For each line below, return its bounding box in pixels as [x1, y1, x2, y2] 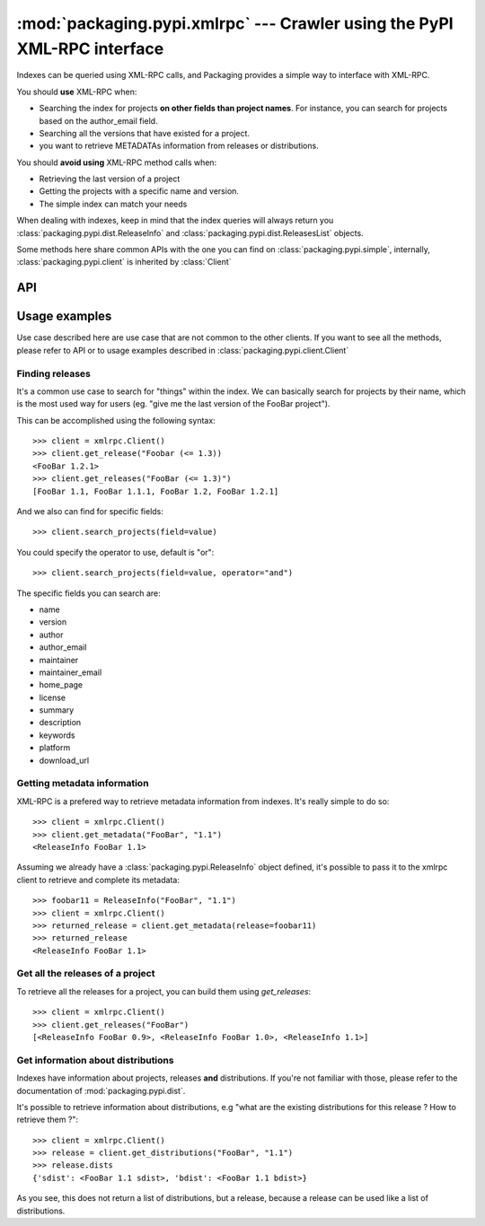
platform [39, 742, 71, 753]
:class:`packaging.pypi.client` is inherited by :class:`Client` [16, 257, 232, 267]
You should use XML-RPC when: [16, 86, 137, 97]
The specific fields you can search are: [16, 588, 161, 599]
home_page [39, 679, 84, 690]
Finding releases [16, 367, 92, 380]
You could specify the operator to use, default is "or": [16, 547, 215, 557]
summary [39, 705, 75, 715]
